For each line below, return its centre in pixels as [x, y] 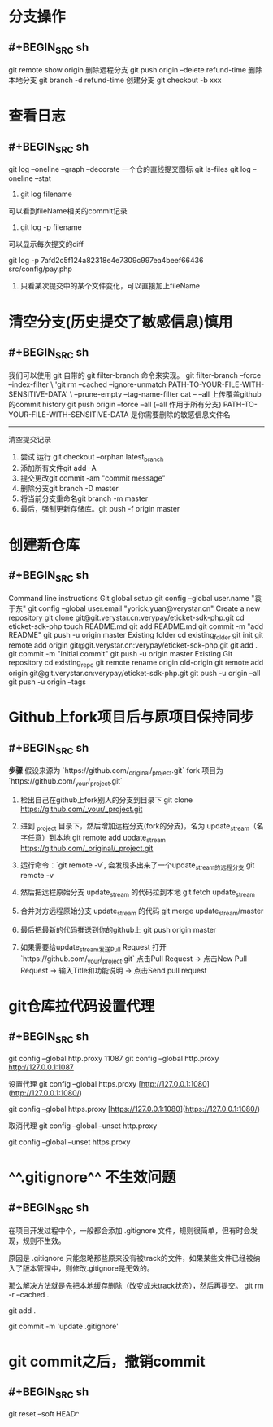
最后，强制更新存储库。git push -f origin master [100, 509]
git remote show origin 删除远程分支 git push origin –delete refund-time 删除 [135, 70]
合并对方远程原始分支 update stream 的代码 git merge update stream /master [142, 911]
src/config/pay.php [41, 269]
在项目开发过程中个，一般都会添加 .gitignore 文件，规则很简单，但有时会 [130, 1230]
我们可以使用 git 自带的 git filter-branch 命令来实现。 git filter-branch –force [135, 375]
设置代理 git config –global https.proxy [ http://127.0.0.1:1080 [108, 1083]
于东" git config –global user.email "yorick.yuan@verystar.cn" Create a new [134, 608]
